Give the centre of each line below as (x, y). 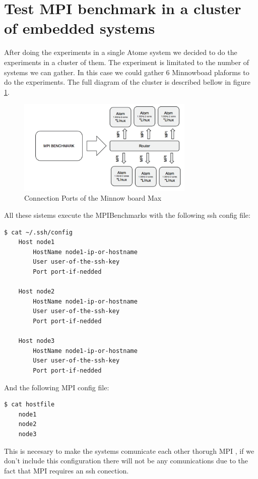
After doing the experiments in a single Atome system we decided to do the (121, 52)
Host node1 (37, 242)
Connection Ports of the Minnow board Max (93, 198)
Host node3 (37, 341)
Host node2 (37, 292)
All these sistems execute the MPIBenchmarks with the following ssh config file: (127, 215)
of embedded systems (80, 28)
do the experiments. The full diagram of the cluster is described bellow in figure (127, 82)
